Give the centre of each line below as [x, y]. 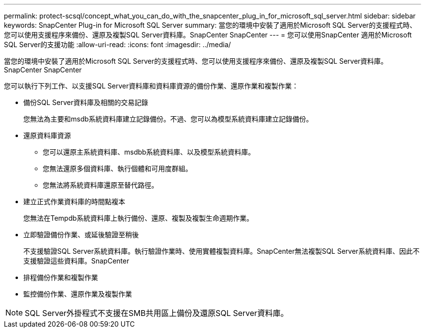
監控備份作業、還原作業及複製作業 [78, 294]
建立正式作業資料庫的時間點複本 [74, 201]
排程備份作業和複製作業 [61, 277]
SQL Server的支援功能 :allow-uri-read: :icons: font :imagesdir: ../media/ [117, 44]
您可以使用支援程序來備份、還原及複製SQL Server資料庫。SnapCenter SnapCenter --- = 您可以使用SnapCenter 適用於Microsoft [208, 35]
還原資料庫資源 [47, 135]
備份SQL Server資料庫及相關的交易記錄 [86, 102]
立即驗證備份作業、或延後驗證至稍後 [81, 235]
